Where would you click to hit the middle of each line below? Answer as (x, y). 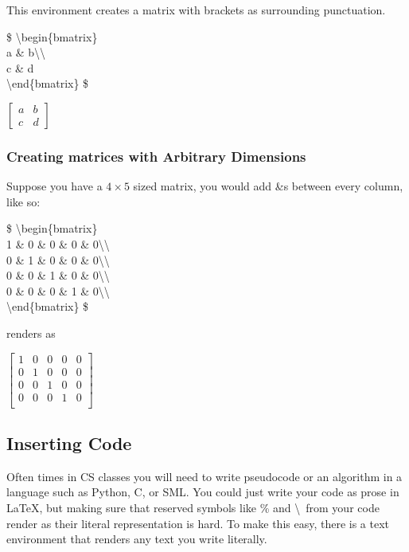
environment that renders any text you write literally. (137, 539)
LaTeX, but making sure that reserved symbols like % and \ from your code (193, 508)
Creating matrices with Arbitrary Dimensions (156, 156)
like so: (23, 201)
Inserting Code (69, 443)
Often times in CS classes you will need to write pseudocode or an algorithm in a (204, 476)
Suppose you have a (55, 186)
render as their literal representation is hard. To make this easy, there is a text (198, 523)
